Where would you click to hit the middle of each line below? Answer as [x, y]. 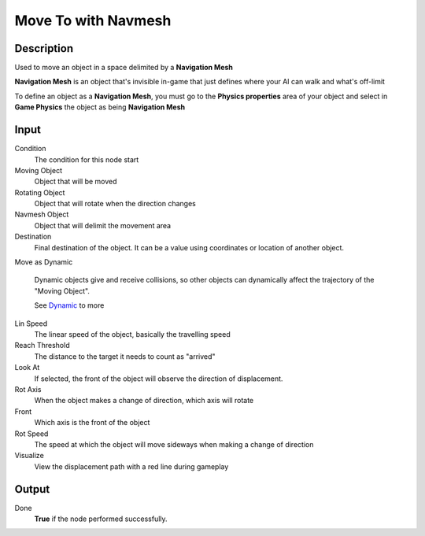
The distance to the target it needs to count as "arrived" [125, 356]
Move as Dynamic [44, 262]
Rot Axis [28, 389]
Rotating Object [40, 192]
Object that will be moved [76, 182]
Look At [27, 368]
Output [32, 489]
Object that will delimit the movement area [103, 225]
